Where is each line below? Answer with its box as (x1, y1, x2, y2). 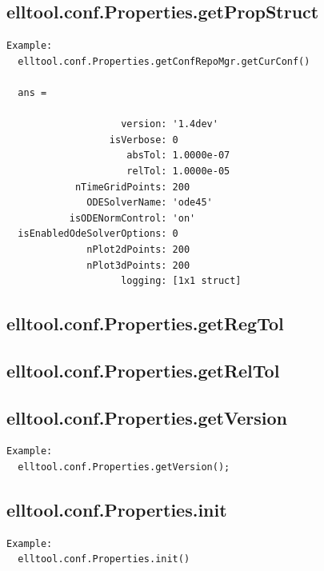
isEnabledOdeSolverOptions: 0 (18, 228, 178, 240)
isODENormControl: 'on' (69, 212, 196, 224)
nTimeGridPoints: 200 (74, 181, 190, 193)
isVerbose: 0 (109, 134, 178, 146)
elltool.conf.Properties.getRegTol (6, 311, 284, 336)
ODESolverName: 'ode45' (86, 197, 213, 209)
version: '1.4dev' (121, 118, 218, 130)
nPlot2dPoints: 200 (86, 243, 190, 255)
